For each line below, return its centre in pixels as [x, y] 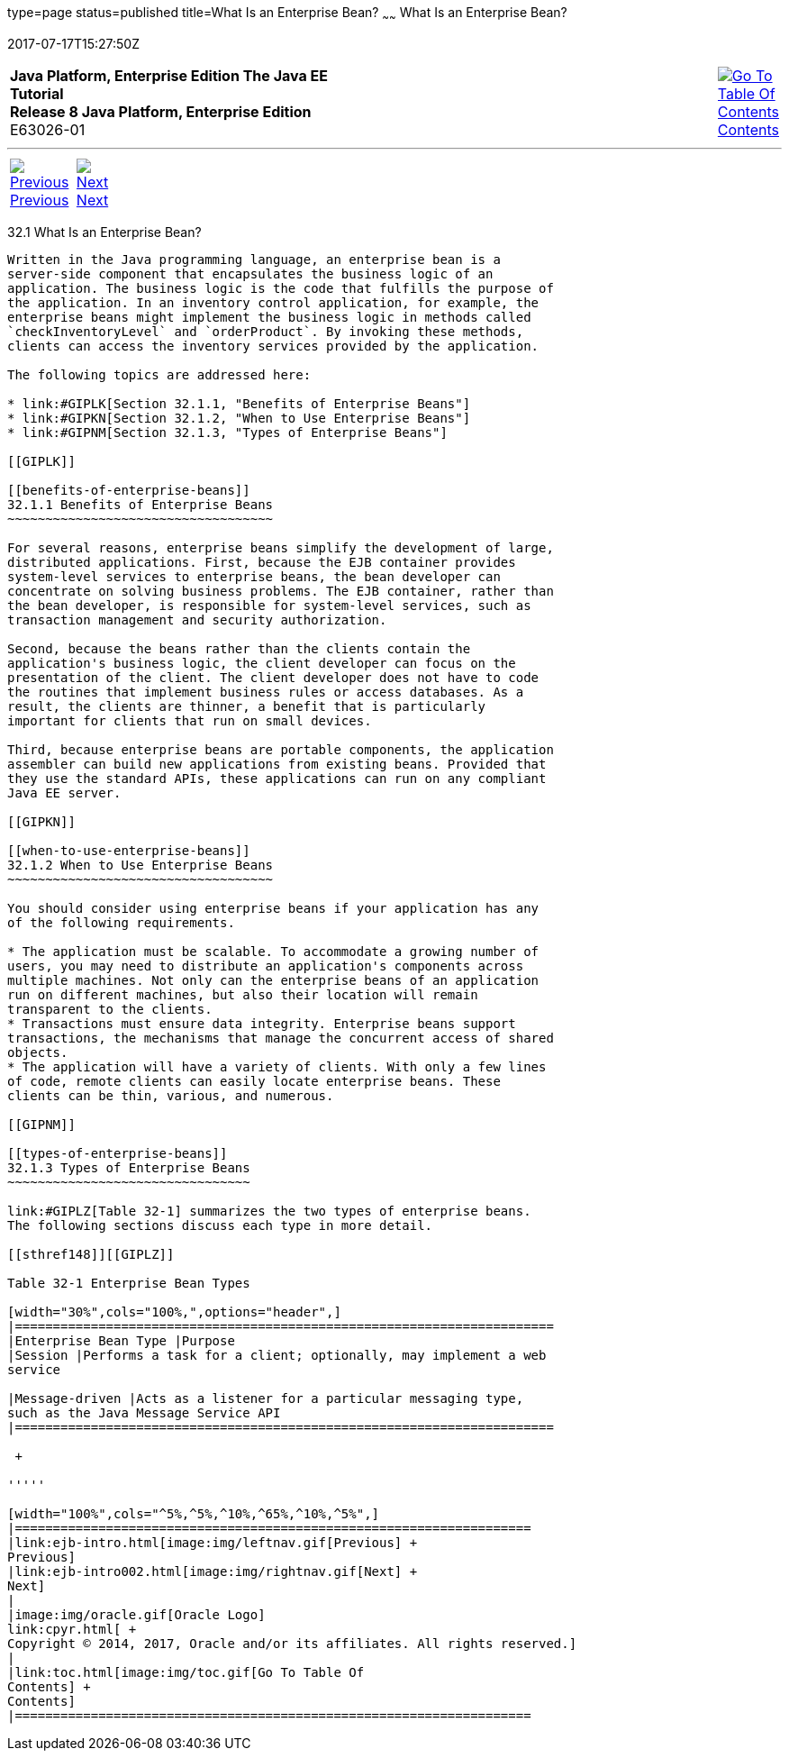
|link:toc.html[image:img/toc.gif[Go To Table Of [186, 1672]
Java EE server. [64, 792]
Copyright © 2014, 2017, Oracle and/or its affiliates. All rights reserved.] [292, 1643]
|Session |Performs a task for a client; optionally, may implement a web [277, 1355]
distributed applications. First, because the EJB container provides [262, 562]
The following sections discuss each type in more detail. [220, 1225]
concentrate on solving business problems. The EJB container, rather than [281, 591]
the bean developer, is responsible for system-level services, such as [269, 605]
